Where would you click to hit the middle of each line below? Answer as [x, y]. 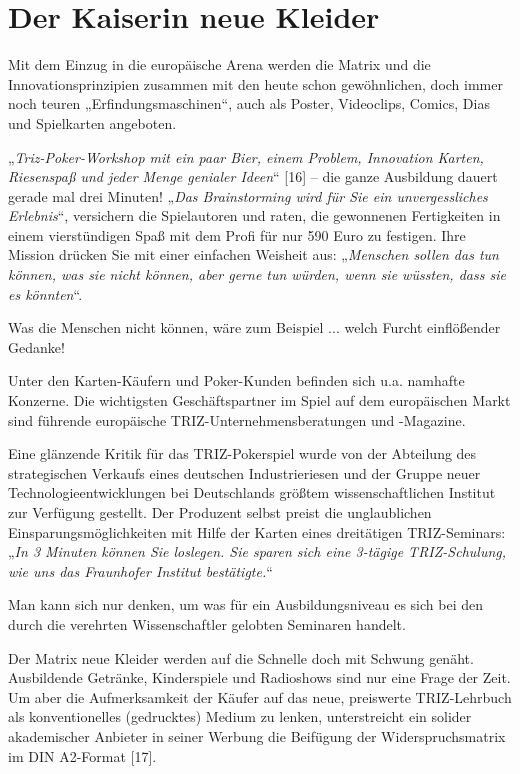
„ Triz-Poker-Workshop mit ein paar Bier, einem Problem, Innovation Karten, [246, 156]
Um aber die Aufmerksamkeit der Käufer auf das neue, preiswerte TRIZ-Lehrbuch [260, 696]
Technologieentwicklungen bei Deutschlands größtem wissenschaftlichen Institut [252, 492]
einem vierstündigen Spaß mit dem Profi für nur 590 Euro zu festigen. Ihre [237, 234]
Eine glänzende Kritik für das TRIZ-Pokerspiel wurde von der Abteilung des [242, 453]
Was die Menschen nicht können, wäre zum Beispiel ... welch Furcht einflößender [254, 327]
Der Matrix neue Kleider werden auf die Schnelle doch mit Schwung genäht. [241, 657]
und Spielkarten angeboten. [92, 122]
